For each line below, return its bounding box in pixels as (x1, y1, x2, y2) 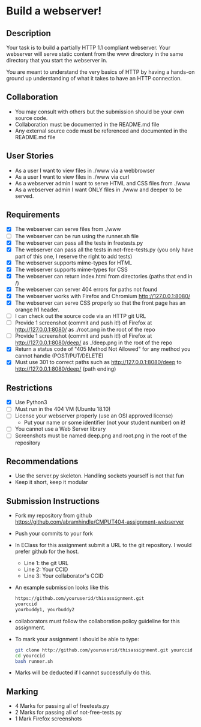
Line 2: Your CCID (23, 566, 68, 573)
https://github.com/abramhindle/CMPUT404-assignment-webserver (14, 518, 184, 525)
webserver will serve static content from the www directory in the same (6, 50, 184, 58)
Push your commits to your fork (14, 530, 93, 537)
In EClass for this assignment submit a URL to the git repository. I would (14, 542, 192, 549)
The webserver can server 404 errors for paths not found (14, 286, 158, 293)
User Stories (6, 151, 54, 161)
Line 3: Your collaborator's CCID (23, 572, 104, 579)
